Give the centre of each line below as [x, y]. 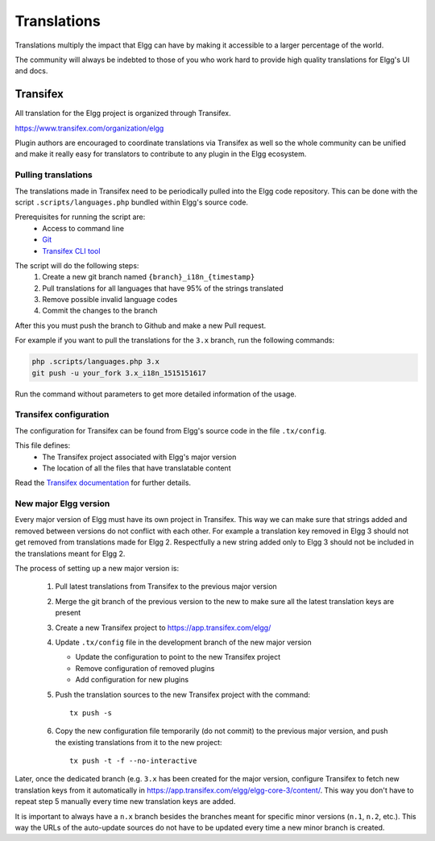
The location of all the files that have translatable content [137, 468]
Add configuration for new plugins [132, 680]
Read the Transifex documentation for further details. [103, 483]
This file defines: [43, 445]
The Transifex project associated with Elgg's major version [139, 457]
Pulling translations [54, 175]
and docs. [31, 71]
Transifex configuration [62, 415]
